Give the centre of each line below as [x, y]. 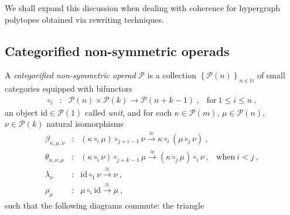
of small [271, 75]
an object [21, 112]
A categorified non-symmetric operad [70, 75]
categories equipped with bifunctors [69, 89]
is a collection [172, 75]
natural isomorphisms [85, 124]
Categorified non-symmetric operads [117, 51]
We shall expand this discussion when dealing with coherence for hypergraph [142, 8]
